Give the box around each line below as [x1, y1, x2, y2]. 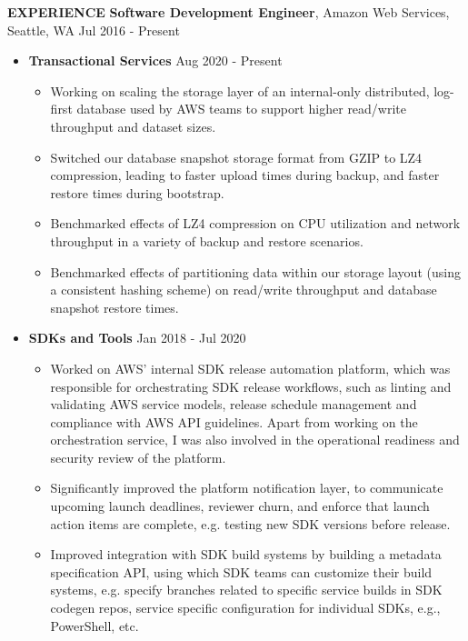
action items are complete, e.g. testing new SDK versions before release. [50, 514, 451, 533]
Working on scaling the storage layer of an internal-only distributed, [50, 81, 430, 100]
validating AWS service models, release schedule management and [50, 395, 417, 414]
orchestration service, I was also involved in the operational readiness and [50, 430, 460, 449]
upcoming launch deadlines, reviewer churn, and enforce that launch [50, 496, 430, 516]
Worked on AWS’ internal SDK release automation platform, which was [50, 358, 451, 377]
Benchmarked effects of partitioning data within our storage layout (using [50, 262, 461, 281]
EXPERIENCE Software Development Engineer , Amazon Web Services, [7, 3, 450, 21]
